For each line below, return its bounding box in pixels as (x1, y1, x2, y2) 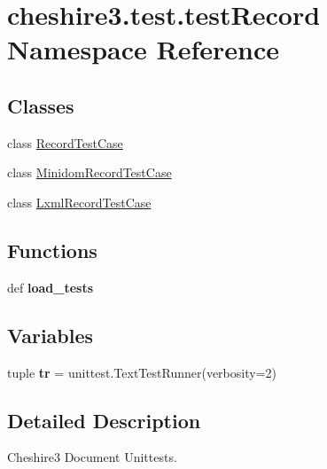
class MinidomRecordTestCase (7, 163, 172, 182)
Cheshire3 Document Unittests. (7, 448, 177, 466)
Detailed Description (7, 406, 201, 434)
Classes (7, 91, 74, 119)
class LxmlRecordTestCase (7, 192, 152, 211)
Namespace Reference (7, 31, 279, 67)
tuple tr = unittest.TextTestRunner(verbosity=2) (7, 363, 276, 381)
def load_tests (7, 277, 94, 296)
